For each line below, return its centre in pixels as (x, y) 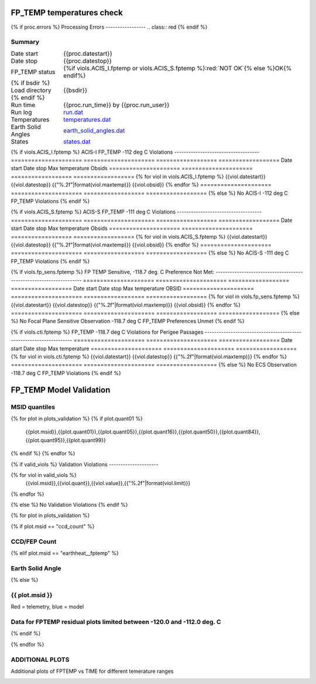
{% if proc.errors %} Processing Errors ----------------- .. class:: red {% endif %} (109, 27)
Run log (21, 112)
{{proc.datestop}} (88, 60)
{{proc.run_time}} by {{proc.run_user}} (116, 104)
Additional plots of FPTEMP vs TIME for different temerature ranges (92, 671)
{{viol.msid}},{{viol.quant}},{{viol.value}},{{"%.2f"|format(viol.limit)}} (108, 483)
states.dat (77, 141)
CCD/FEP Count (34, 541)
